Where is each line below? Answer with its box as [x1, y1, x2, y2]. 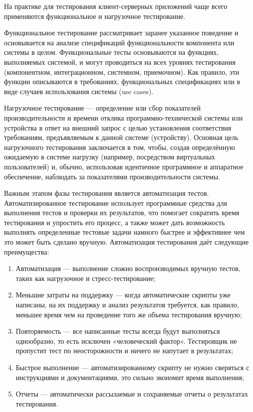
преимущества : [4, 246, 49, 257]
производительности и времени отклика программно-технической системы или [4, 112, 243, 123]
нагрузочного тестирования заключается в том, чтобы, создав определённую [4, 141, 235, 152]
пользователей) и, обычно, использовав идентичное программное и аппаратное [4, 161, 244, 171]
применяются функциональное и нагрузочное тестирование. [4, 10, 185, 21]
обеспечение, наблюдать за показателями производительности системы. [4, 171, 220, 181]
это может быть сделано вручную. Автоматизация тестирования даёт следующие [4, 237, 249, 247]
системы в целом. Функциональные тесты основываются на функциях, [4, 47, 219, 57]
